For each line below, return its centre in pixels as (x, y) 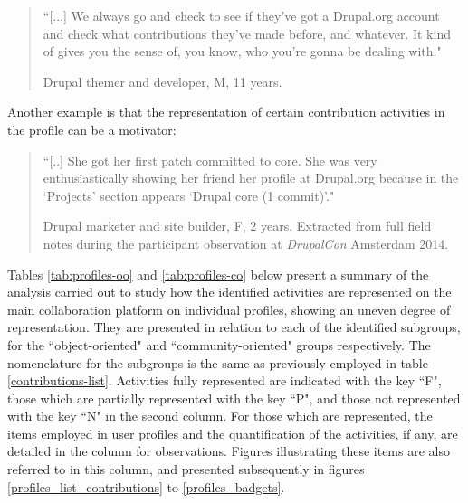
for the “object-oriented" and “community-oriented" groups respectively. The (219, 344)
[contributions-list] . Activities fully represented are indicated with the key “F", (224, 380)
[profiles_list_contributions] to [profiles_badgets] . (146, 486)
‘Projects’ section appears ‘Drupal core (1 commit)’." (189, 195)
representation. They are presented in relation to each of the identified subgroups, (234, 327)
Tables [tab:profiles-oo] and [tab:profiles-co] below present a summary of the (218, 274)
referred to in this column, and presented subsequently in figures (186, 469)
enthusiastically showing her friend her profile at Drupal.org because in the (251, 178)
